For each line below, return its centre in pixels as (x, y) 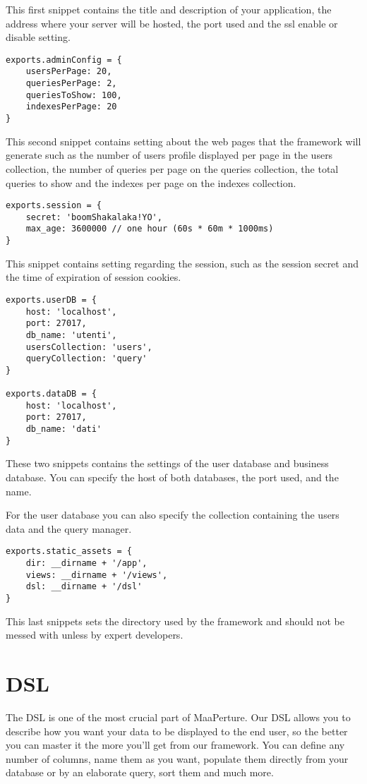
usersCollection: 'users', (89, 347)
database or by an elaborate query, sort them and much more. (140, 772)
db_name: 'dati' (64, 429)
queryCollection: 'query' (86, 359)
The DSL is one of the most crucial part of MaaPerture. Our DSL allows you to (178, 717)
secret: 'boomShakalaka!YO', (94, 217)
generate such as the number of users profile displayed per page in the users (169, 155)
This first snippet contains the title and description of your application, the (169, 9)
